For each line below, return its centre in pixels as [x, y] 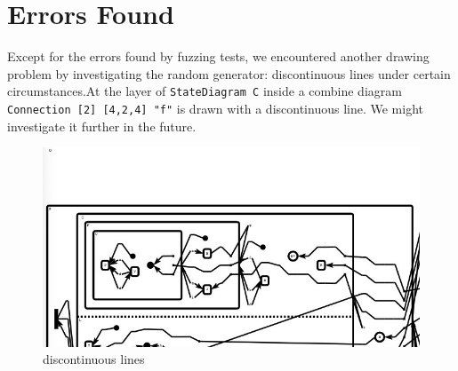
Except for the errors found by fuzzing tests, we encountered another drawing [218, 56]
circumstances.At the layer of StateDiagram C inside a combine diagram [205, 91]
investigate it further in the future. [102, 126]
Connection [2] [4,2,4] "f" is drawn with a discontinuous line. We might [215, 108]
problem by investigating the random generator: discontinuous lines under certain [229, 73]
